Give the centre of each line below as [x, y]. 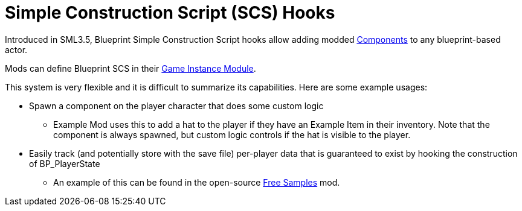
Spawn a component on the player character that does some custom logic [176, 105]
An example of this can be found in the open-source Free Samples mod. [197, 182]
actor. [16, 49]
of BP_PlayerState [65, 163]
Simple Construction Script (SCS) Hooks [170, 13]
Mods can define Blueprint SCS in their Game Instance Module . [130, 68]
